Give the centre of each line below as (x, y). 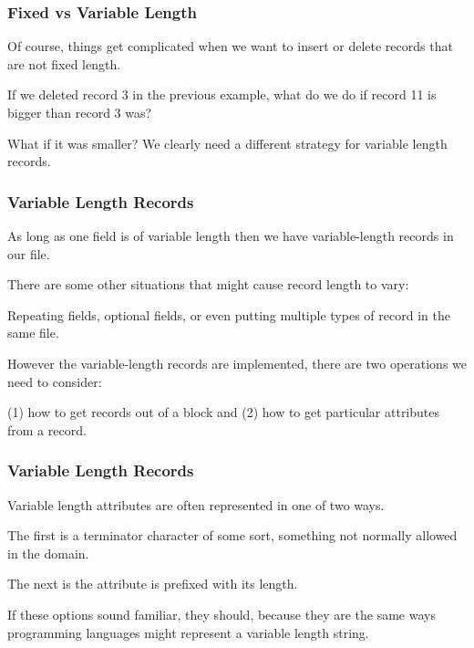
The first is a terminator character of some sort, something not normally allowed (232, 535)
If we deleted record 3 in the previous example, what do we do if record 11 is (222, 94)
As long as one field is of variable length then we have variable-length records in (231, 235)
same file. (33, 333)
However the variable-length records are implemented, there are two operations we (237, 363)
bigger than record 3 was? (80, 112)
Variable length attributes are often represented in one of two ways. (196, 504)
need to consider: (55, 381)
